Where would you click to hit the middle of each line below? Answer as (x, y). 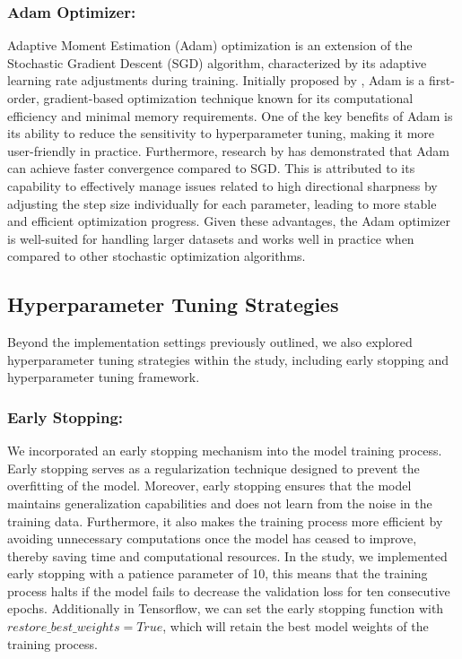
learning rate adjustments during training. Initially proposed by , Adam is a (216, 80)
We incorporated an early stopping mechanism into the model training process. (225, 451)
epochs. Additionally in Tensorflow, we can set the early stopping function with (226, 608)
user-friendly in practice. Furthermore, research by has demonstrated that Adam (228, 150)
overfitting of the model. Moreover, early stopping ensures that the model (209, 486)
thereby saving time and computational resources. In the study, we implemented (227, 555)
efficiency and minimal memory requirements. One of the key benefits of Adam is (230, 115)
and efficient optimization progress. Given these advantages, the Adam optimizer (229, 221)
